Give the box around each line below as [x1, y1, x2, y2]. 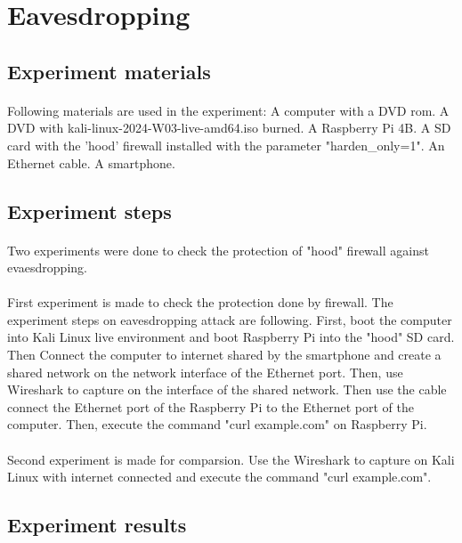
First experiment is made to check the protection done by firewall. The [7, 293, 393, 312]
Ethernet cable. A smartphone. [7, 153, 175, 172]
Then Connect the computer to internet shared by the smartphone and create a [7, 345, 442, 364]
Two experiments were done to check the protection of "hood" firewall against [7, 240, 429, 259]
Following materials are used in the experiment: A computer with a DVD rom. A [7, 101, 450, 119]
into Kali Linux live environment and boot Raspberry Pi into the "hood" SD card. [7, 328, 455, 346]
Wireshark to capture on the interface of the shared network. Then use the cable [7, 380, 447, 399]
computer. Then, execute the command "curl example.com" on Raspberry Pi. [7, 415, 427, 434]
